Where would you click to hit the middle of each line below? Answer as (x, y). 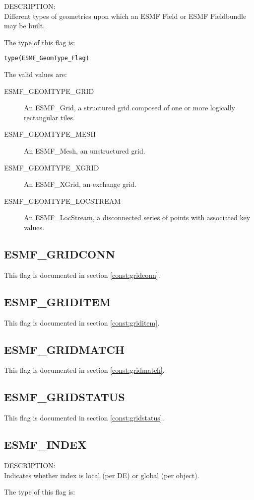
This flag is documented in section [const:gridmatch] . (84, 370)
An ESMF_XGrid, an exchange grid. (80, 184)
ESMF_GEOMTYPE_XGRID (52, 167)
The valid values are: (35, 74)
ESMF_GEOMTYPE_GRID (49, 91)
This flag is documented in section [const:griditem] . (82, 322)
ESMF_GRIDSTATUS (64, 397)
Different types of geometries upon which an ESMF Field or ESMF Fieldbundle (125, 16)
